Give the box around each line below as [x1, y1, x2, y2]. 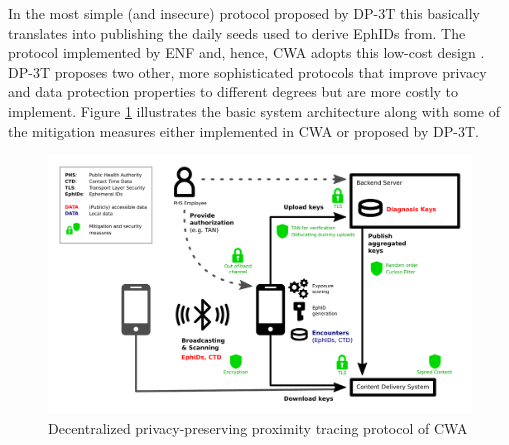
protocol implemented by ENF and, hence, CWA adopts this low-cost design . [8, 42, 485, 63]
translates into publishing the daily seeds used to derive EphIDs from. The [8, 22, 466, 43]
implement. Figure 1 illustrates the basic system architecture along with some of [8, 100, 500, 121]
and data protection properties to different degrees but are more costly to [8, 81, 459, 102]
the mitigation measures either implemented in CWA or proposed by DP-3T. [8, 120, 479, 141]
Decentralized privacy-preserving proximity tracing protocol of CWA [48, 417, 468, 438]
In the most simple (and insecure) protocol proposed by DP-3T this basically [8, 3, 480, 23]
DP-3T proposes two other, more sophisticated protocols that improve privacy [8, 61, 487, 82]
